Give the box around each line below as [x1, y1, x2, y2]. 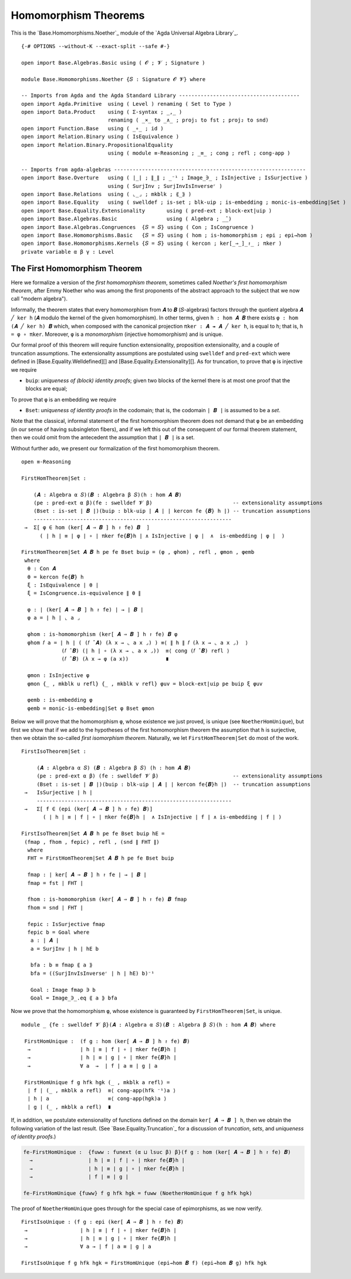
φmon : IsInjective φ [27, 672, 90, 679]
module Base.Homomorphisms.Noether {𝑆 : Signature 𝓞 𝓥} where [21, 76, 205, 82]
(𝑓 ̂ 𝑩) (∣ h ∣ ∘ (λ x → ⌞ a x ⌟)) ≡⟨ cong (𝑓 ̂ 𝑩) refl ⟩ [61, 648, 230, 654]
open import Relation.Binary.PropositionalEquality [21, 142, 173, 148]
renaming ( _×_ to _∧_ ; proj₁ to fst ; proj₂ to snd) [107, 117, 269, 123]
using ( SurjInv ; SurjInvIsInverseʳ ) [107, 183, 222, 189]
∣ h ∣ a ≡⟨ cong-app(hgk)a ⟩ [27, 1095, 167, 1102]
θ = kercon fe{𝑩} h [27, 573, 85, 580]
